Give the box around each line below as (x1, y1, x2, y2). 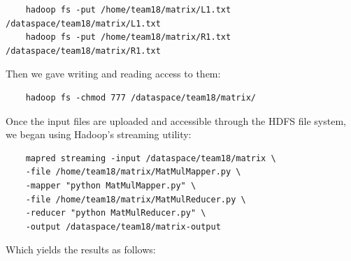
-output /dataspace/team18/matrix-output (25, 221, 221, 232)
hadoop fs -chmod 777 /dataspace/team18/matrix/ (25, 92, 256, 103)
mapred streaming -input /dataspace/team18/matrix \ (25, 153, 276, 163)
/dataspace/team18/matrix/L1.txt (6, 18, 161, 29)
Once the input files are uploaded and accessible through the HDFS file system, (6, 113, 346, 128)
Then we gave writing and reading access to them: (6, 66, 221, 81)
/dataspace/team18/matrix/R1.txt (6, 45, 161, 56)
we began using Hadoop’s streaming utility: (6, 127, 192, 142)
